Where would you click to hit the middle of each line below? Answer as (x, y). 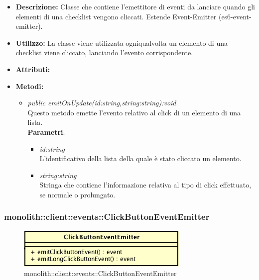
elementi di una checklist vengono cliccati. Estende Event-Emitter (116, 16)
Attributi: (33, 69)
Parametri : (46, 132)
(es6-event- (235, 16)
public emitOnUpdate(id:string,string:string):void (102, 103)
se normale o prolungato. (77, 194)
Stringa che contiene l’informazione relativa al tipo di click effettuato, (145, 185)
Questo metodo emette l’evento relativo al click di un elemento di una (134, 112)
